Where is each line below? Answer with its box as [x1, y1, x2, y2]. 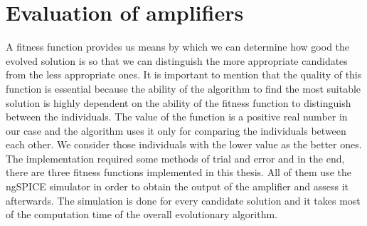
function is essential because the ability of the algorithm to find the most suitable [6, 81, 361, 96]
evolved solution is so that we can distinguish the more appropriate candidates [6, 53, 348, 68]
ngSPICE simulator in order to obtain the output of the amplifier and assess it [6, 179, 349, 194]
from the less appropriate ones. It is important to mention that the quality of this [6, 67, 362, 82]
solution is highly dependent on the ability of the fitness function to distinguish [6, 95, 351, 110]
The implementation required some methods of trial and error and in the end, [6, 150, 345, 165]
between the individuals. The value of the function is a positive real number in [6, 109, 348, 124]
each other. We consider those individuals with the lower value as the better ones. [6, 137, 362, 152]
